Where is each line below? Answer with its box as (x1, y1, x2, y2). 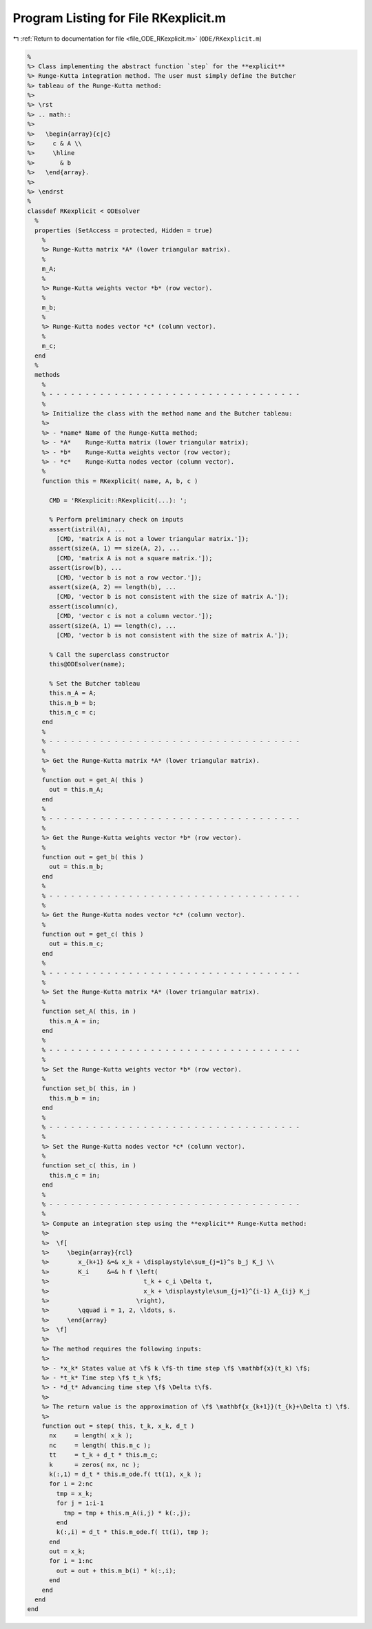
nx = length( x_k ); (49, 1432, 134, 1440)
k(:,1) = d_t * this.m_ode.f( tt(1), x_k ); (49, 1470, 203, 1478)
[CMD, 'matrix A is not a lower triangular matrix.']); (56, 535, 249, 543)
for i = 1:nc (49, 1557, 93, 1565)
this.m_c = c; (49, 708, 96, 717)
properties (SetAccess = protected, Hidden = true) (34, 226, 213, 234)
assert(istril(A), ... (49, 525, 126, 533)
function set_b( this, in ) (41, 1085, 137, 1092)
